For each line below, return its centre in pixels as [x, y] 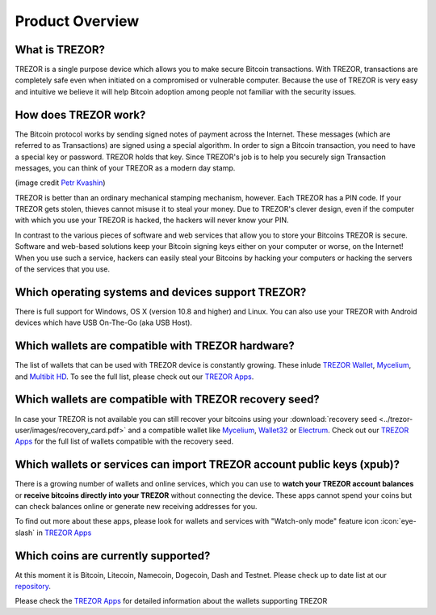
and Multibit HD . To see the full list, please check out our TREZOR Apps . [134, 377]
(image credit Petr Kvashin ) [60, 183]
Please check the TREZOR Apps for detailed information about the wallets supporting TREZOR [171, 601]
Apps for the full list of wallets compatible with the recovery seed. [124, 441]
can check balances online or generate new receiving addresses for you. [136, 507]
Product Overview [77, 21]
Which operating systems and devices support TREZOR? [161, 292]
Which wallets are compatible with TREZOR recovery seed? [168, 400]
